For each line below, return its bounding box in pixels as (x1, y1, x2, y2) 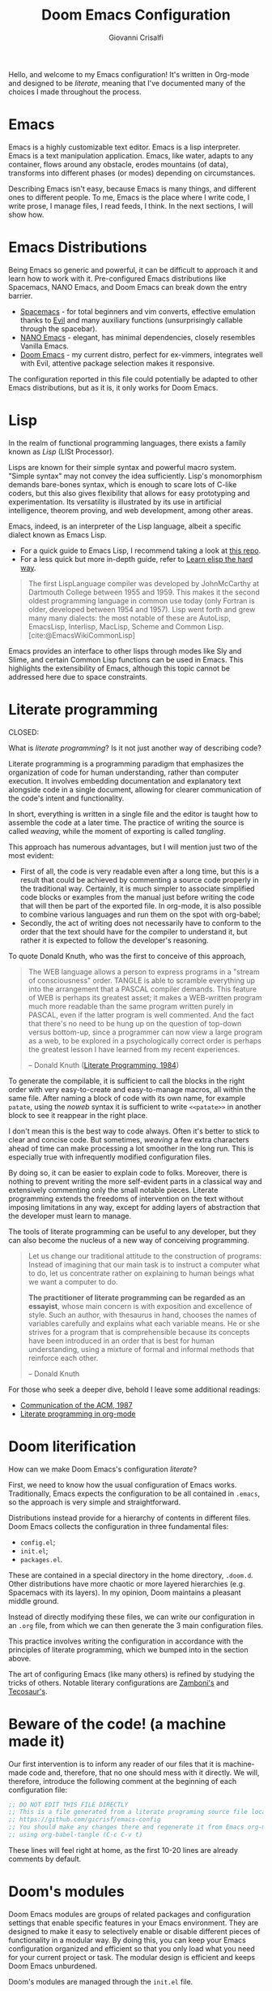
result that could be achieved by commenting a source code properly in (19, 875, 259, 884)
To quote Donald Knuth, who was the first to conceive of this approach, (8, 951, 247, 961)
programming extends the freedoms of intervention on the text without (8, 1194, 244, 1203)
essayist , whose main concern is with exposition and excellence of (28, 1301, 253, 1311)
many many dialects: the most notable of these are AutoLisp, (28, 613, 231, 623)
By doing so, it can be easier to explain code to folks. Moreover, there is (8, 1168, 248, 1177)
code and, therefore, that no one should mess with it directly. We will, (28, 1768, 260, 1777)
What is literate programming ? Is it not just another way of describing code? (8, 743, 261, 753)
